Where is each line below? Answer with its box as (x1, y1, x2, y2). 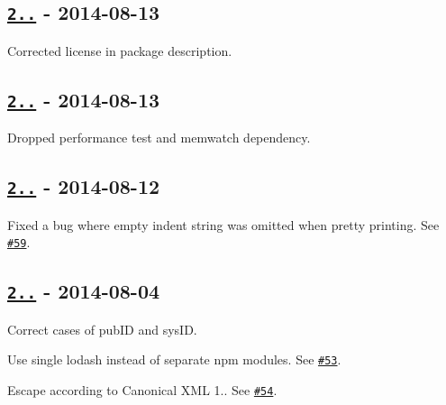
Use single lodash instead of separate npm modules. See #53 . (7, 350, 341, 369)
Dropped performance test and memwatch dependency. (7, 128, 311, 147)
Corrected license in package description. (7, 41, 232, 60)
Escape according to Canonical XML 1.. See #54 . (7, 380, 278, 399)
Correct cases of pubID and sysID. (7, 319, 197, 338)
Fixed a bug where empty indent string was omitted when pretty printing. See (7, 215, 440, 234)
